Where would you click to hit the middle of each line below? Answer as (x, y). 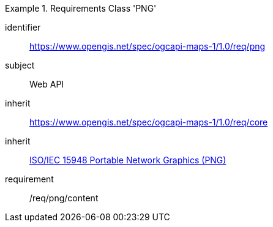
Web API (47, 84)
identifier (23, 27)
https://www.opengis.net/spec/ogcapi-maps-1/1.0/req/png (148, 46)
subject (20, 65)
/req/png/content (64, 198)
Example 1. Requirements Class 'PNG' (81, 8)
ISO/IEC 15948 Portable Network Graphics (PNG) (128, 160)
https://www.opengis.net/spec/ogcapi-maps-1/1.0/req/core (149, 122)
